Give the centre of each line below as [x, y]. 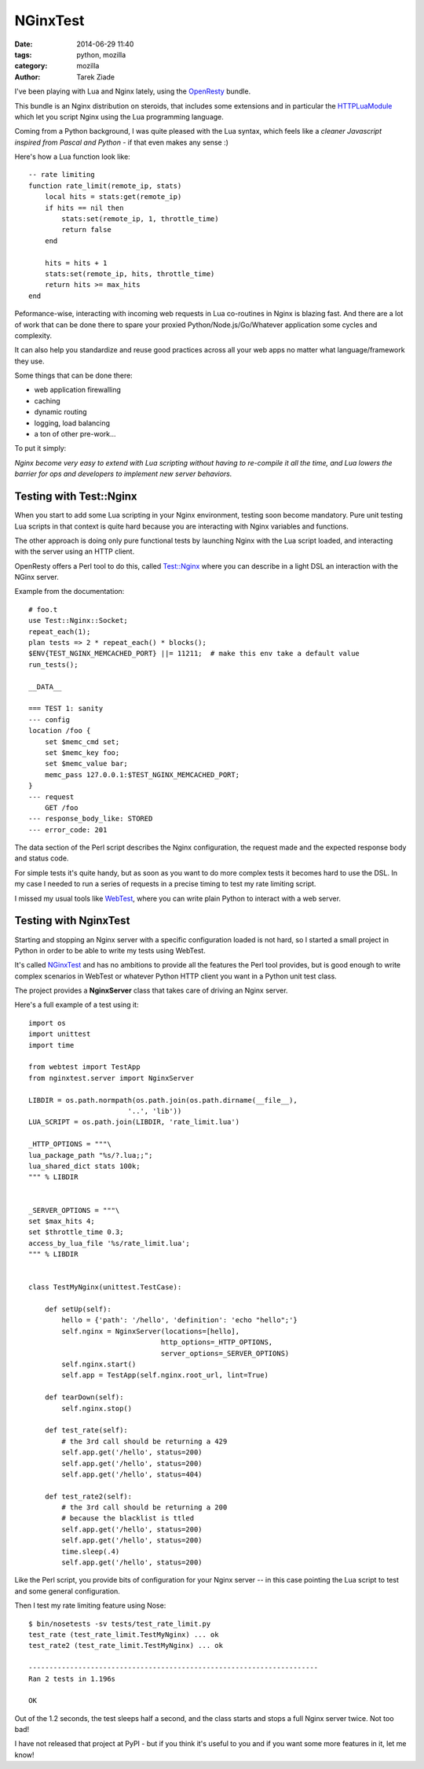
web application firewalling [78, 390]
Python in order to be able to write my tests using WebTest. [110, 950]
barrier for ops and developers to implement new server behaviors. [123, 474]
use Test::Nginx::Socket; [79, 621]
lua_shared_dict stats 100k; [84, 1166]
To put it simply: [40, 448]
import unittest [60, 1034]
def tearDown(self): [84, 1397]
